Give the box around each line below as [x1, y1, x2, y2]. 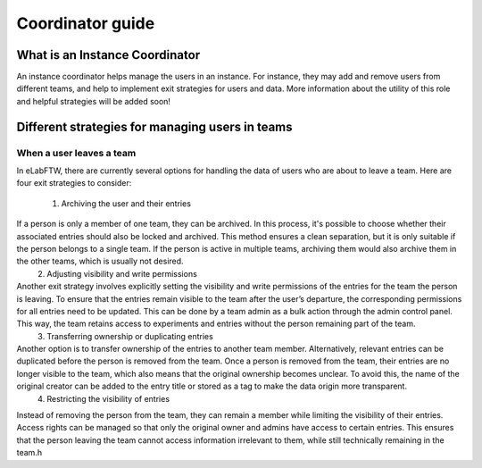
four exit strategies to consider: [16, 178, 132, 188]
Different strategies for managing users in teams [16, 119, 294, 134]
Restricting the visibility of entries [46, 393, 170, 404]
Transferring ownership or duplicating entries [46, 330, 213, 341]
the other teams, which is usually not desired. [16, 255, 184, 267]
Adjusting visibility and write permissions [46, 268, 198, 279]
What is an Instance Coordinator [16, 47, 201, 63]
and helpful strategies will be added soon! [16, 96, 171, 106]
